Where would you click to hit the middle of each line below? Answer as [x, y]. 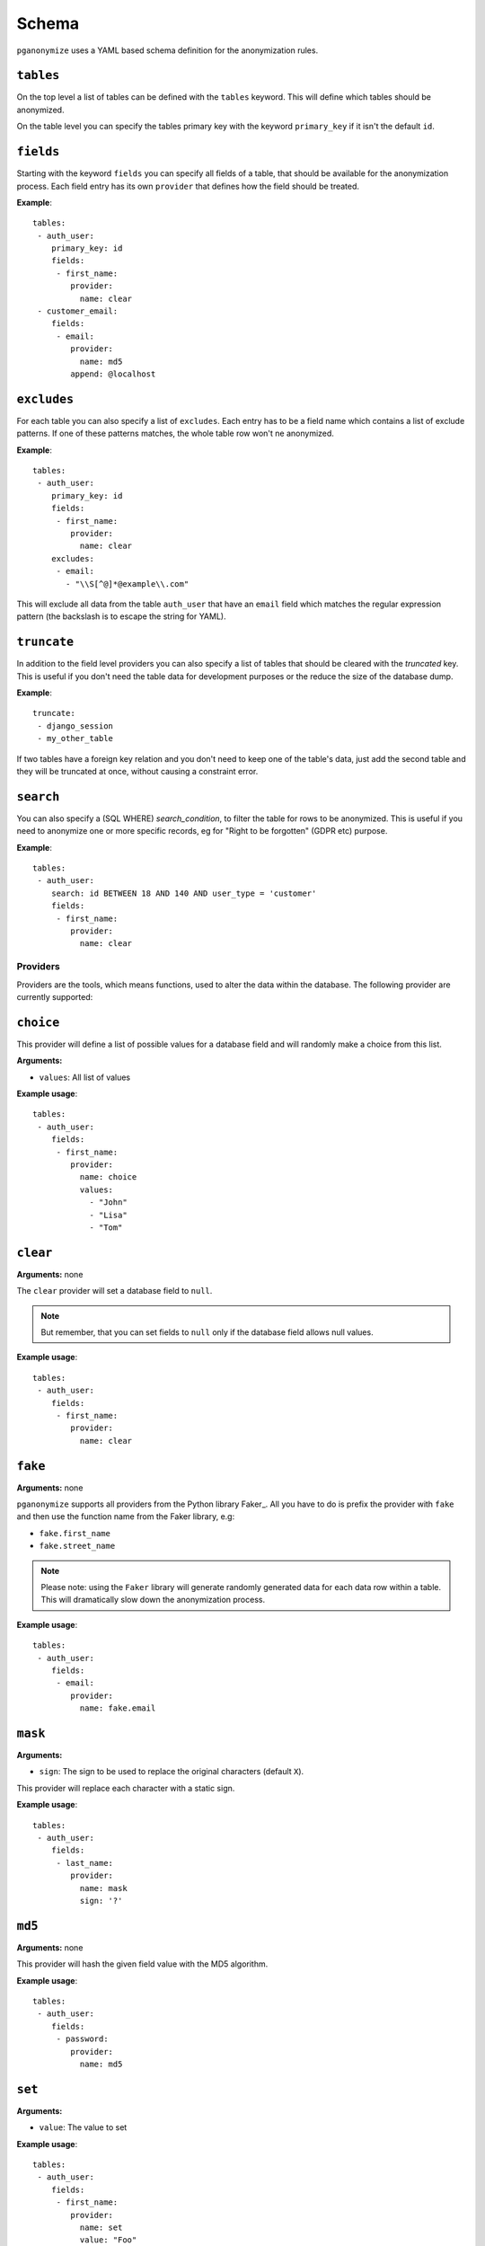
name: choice [108, 1177]
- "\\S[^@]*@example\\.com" [128, 584]
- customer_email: [78, 311]
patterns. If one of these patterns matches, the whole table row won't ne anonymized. [175, 433]
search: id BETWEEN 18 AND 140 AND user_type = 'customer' [184, 893]
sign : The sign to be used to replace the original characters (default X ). [172, 1772]
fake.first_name [75, 1533]
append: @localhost [113, 374]
